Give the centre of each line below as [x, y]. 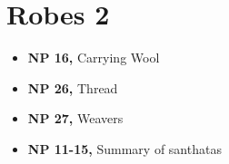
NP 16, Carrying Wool [94, 58]
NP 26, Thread [73, 87]
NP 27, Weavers [75, 118]
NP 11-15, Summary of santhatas [124, 148]
